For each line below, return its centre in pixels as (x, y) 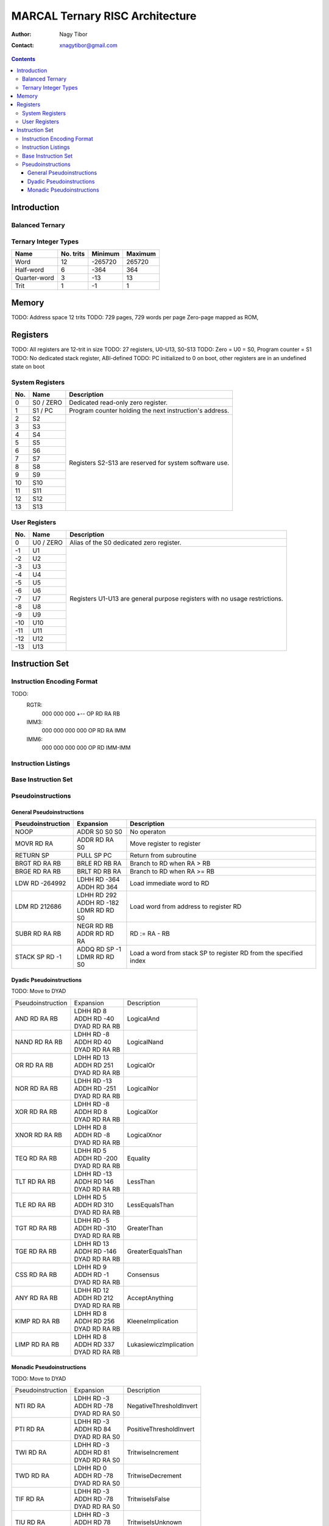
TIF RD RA (30, 1499)
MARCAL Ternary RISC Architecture (104, 16)
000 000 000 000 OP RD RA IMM (84, 731)
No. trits (73, 253)
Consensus (143, 1275)
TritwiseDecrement (154, 1475)
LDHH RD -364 (98, 880)
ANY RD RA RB (36, 1298)
